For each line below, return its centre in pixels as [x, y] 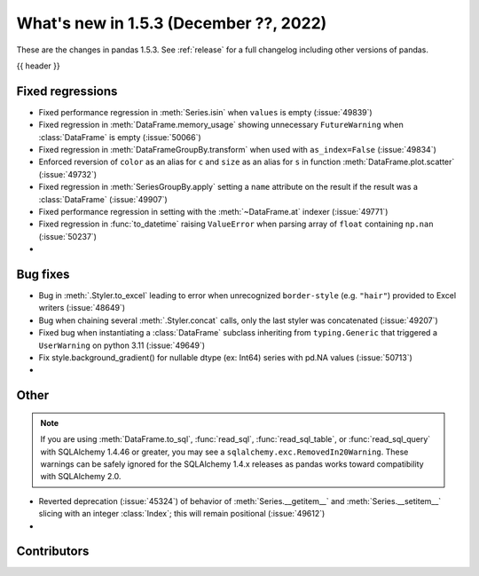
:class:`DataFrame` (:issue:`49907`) [103, 199]
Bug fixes [43, 274]
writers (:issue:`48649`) [82, 308]
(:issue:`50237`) [68, 236]
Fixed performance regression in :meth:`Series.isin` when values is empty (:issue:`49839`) [205, 112]
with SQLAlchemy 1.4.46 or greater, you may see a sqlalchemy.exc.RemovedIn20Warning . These [224, 452]
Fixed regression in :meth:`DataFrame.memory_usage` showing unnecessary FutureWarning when [221, 125]
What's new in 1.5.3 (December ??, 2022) [172, 23]
